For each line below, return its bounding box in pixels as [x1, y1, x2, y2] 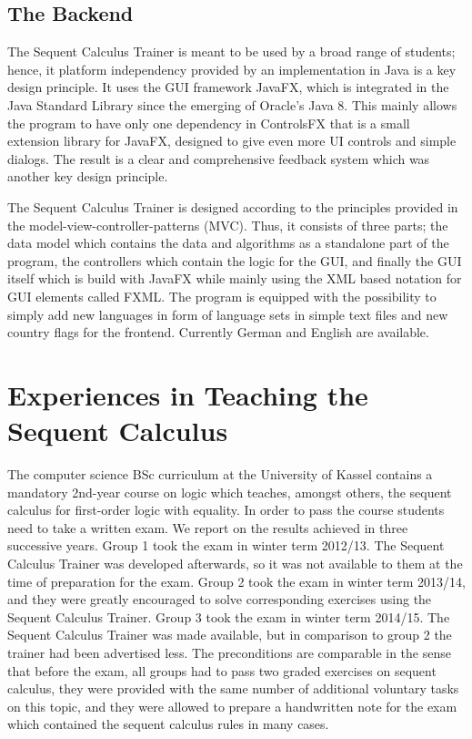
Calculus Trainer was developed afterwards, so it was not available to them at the [7, 553, 463, 572]
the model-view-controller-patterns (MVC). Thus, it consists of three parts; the [7, 215, 448, 234]
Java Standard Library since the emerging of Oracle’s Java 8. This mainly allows [7, 95, 457, 114]
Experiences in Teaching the [7, 375, 368, 413]
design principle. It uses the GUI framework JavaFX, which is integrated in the [7, 77, 449, 97]
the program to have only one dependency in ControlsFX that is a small [7, 113, 410, 132]
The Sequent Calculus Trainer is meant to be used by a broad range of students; [7, 42, 456, 61]
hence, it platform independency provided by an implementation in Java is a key [7, 59, 457, 78]
